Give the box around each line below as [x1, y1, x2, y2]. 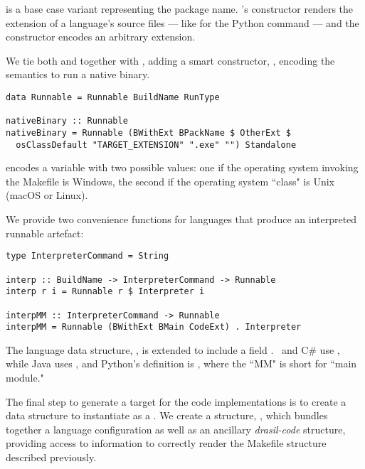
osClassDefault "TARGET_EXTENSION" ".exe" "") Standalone [16, 139, 297, 150]
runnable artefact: [6, 225, 84, 240]
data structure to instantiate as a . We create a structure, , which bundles [6, 408, 328, 423]
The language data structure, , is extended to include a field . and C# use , [6, 342, 340, 357]
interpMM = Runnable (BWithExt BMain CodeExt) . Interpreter [6, 322, 302, 333]
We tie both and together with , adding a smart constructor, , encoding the [6, 53, 335, 68]
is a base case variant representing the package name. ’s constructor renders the [6, 1, 354, 16]
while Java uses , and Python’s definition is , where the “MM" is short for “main [6, 356, 357, 371]
